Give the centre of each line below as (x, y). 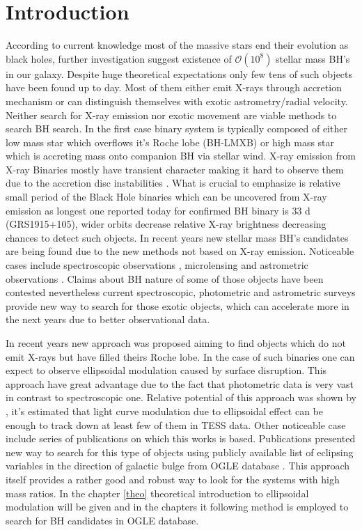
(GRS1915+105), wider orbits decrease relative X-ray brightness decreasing (166, 224)
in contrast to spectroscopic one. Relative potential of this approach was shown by (181, 397)
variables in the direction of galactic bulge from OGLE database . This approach (178, 466)
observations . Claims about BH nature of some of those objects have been (165, 278)
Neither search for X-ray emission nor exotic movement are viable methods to (171, 115)
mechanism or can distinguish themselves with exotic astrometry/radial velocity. (177, 101)
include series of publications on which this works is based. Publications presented (181, 438)
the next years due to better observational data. (108, 319)
